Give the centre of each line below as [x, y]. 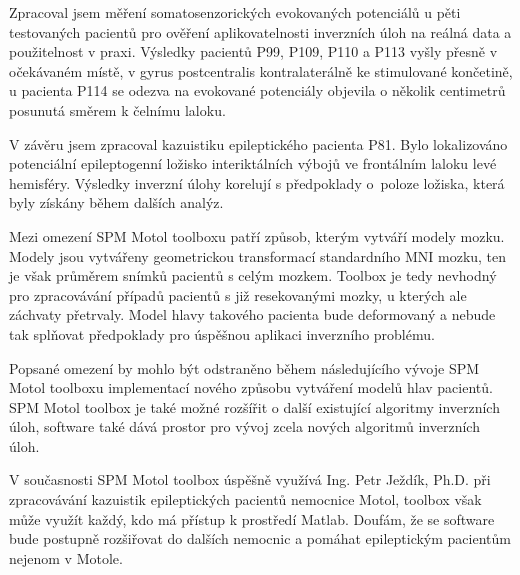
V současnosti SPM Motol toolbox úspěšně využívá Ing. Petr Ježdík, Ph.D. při [250, 479]
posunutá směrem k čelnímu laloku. [117, 109]
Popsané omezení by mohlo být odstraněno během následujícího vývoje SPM [244, 367]
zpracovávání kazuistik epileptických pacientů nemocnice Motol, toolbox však [245, 499]
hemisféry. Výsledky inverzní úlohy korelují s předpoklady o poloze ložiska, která [257, 182]
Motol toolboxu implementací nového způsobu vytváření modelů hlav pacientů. [251, 387]
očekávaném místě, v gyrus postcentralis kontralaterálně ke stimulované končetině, [261, 70]
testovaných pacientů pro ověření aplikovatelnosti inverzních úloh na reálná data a [260, 31]
